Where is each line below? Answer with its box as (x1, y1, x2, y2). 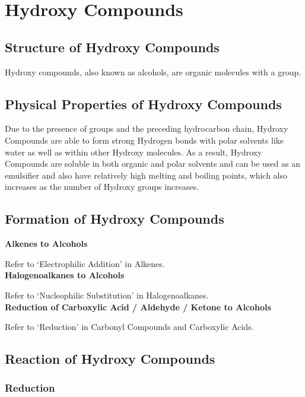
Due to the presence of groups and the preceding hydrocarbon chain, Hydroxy (5, 122, 288, 135)
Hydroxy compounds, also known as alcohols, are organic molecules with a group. (5, 65, 301, 78)
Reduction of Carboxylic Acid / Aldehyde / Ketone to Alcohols (5, 300, 271, 313)
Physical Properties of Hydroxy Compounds (5, 94, 282, 113)
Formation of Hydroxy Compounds (5, 209, 224, 228)
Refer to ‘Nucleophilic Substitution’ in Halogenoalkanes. (5, 288, 209, 301)
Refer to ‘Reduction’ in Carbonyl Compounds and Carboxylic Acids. (5, 320, 254, 333)
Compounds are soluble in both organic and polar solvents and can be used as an (5, 157, 300, 170)
